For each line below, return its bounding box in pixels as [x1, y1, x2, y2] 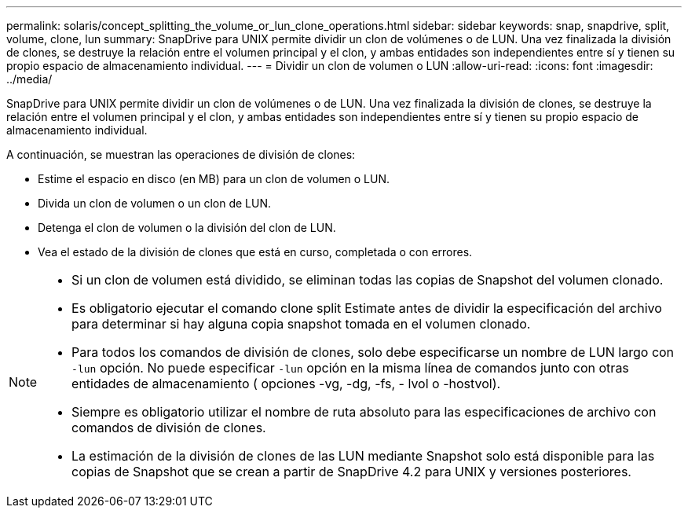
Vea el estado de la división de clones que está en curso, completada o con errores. [38, 245, 473, 259]
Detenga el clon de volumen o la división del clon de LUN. [38, 221, 336, 234]
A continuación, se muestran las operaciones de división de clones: [6, 148, 356, 161]
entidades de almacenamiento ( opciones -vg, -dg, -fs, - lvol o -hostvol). [71, 376, 501, 391]
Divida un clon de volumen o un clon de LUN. [38, 196, 271, 210]
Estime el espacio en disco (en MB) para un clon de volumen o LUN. [38, 172, 390, 185]
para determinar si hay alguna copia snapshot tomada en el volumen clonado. [71, 316, 531, 332]
